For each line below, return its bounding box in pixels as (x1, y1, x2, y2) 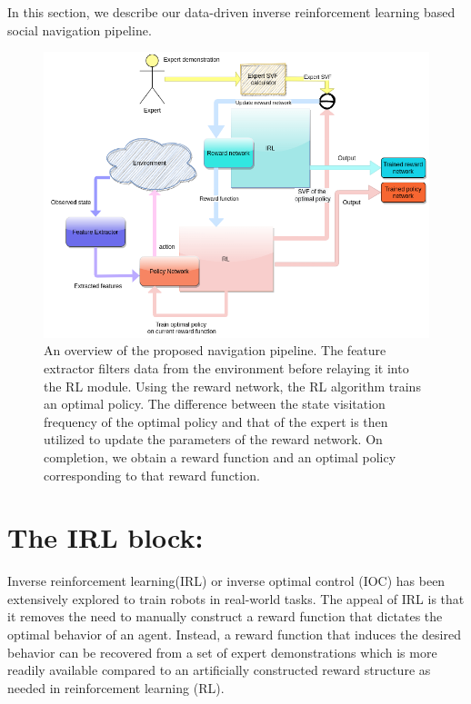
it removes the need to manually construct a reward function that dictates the (7, 607, 443, 626)
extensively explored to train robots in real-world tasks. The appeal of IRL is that (7, 589, 465, 608)
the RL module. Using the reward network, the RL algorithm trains (44, 376, 421, 395)
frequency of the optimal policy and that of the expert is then (44, 411, 388, 431)
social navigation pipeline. (7, 20, 152, 39)
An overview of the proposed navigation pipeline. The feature (44, 341, 386, 360)
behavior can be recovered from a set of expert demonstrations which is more (7, 642, 437, 661)
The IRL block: (7, 519, 204, 556)
